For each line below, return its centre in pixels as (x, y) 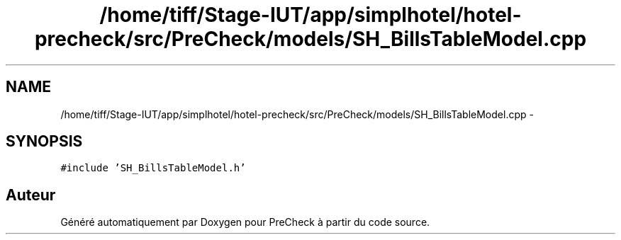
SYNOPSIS (44, 142)
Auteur (31, 195)
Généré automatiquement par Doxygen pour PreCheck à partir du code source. (245, 222)
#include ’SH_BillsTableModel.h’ (153, 168)
